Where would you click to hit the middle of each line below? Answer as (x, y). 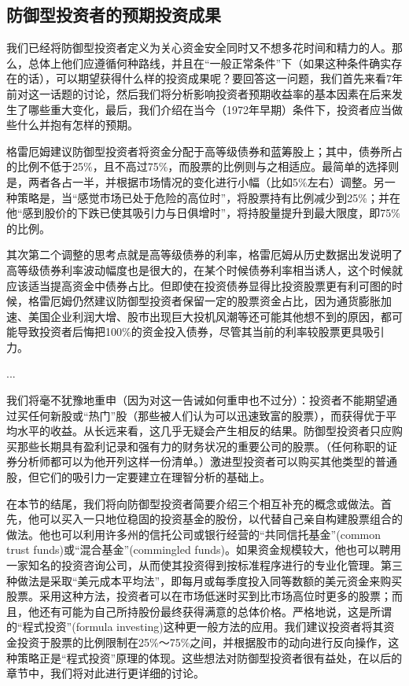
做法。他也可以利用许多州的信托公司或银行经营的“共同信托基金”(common (193, 534)
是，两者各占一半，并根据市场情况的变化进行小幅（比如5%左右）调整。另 (195, 181)
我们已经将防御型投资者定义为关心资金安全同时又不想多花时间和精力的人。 (199, 48)
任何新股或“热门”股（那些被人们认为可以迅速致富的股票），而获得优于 (207, 415)
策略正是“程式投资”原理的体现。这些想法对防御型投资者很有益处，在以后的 (210, 657)
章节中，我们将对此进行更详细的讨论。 (105, 673)
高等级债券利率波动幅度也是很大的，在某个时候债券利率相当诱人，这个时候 (199, 269)
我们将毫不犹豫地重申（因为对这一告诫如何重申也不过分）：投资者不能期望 (196, 400)
